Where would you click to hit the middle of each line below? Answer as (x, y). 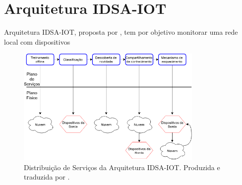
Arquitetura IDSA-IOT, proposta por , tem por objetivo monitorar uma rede (121, 32)
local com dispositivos (37, 41)
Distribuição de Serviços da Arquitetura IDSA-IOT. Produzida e (122, 167)
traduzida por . (47, 177)
